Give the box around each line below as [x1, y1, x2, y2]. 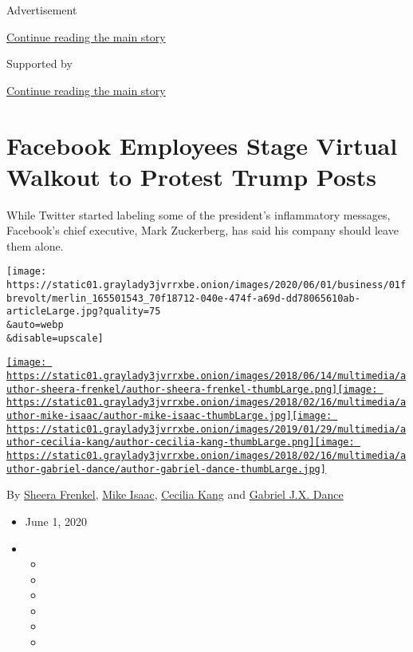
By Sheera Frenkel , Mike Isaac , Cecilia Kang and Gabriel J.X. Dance [6, 486, 344, 503]
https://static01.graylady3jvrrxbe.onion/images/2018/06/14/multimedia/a [6, 370, 407, 382]
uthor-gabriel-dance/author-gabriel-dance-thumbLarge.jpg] [6, 463, 326, 475]
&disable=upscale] [6, 332, 104, 344]
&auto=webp [6, 319, 64, 331]
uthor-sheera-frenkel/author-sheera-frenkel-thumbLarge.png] [6, 383, 338, 395]
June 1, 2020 [25, 512, 87, 529]
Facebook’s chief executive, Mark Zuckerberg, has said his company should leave [6, 222, 399, 239]
